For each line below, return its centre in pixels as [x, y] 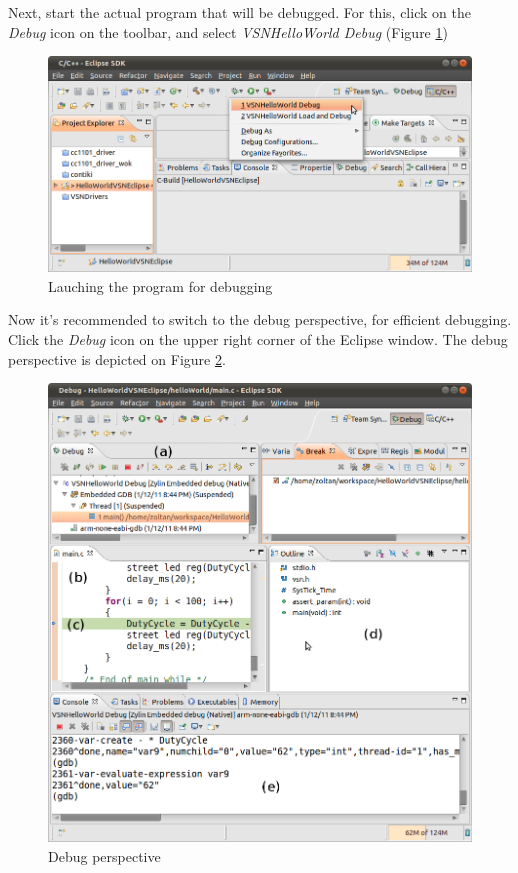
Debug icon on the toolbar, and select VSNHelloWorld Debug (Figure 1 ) [228, 31]
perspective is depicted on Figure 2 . [117, 358]
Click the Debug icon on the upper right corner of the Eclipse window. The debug [258, 339]
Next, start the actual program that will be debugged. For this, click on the [239, 12]
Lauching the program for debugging [160, 285]
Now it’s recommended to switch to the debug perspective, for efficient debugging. [260, 319]
